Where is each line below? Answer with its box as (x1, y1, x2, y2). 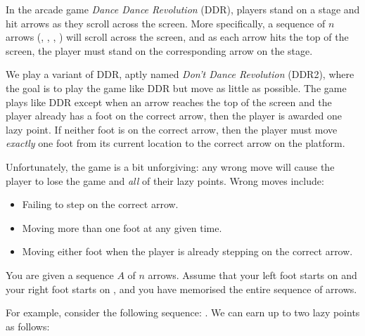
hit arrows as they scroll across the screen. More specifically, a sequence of (6, 15, 326, 30)
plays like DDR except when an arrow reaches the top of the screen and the (6, 94, 332, 109)
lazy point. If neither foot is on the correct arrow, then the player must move (6, 122, 338, 136)
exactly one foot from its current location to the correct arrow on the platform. (6, 136, 345, 150)
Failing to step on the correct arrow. (22, 197, 179, 212)
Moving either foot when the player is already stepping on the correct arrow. (22, 244, 353, 259)
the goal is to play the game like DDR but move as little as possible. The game (6, 80, 347, 95)
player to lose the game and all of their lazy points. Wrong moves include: (6, 173, 324, 188)
